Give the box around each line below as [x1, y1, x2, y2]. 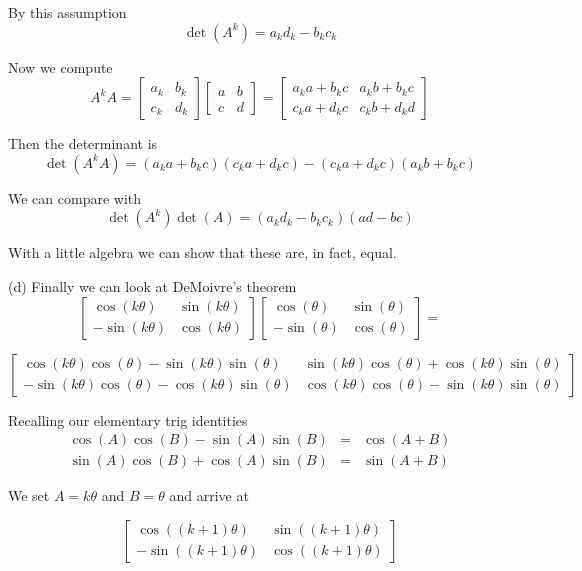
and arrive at [169, 485, 249, 506]
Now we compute [8, 56, 113, 77]
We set [8, 485, 50, 506]
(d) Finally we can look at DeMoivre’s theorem [8, 275, 297, 296]
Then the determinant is [8, 133, 158, 154]
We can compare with [8, 187, 142, 208]
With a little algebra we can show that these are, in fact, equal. [8, 242, 397, 263]
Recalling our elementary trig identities [8, 409, 248, 430]
